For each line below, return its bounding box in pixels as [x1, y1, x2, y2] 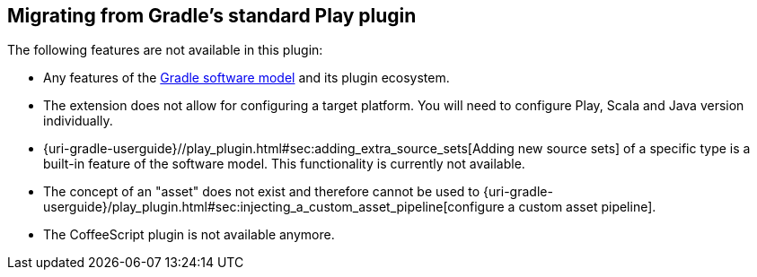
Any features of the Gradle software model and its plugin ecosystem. [43, 70, 450, 86]
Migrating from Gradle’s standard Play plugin [7, 4, 417, 27]
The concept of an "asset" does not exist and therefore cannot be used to [43, 184, 480, 200]
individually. [43, 113, 113, 129]
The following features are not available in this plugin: [7, 42, 323, 58]
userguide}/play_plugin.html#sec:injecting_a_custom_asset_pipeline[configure [43, 199, 505, 215]
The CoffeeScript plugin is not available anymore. [43, 227, 335, 243]
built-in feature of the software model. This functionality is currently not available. [43, 156, 525, 172]
